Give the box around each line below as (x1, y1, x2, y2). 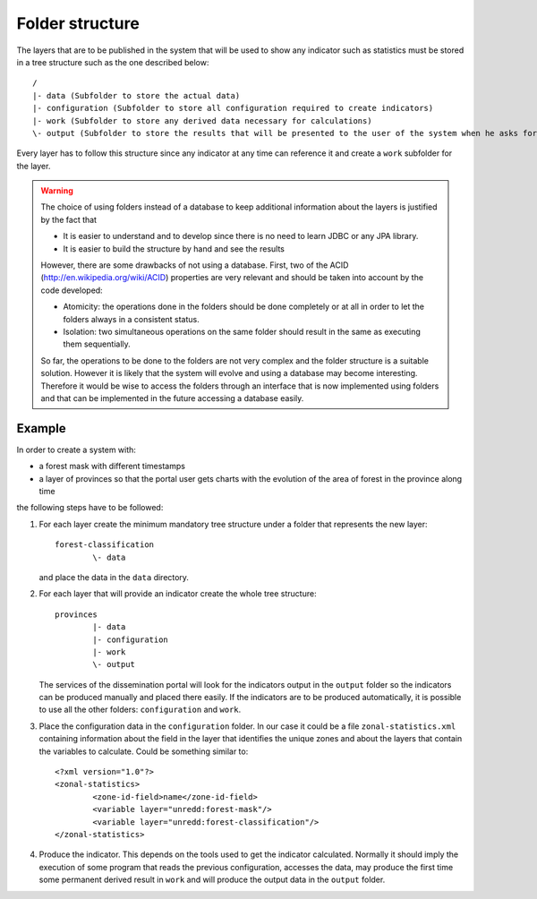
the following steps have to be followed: (16, 502, 164, 513)
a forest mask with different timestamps (38, 461, 185, 472)
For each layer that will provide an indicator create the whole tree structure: (38, 588, 317, 599)
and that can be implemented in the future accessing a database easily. (40, 392, 304, 403)
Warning (40, 185, 73, 196)
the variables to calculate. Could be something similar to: (38, 746, 249, 757)
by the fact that (40, 214, 98, 225)
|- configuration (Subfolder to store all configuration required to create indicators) (32, 103, 434, 114)
